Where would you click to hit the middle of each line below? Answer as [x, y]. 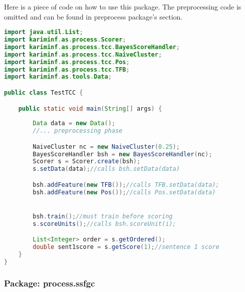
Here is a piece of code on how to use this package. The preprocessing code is [123, 7]
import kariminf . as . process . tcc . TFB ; [67, 69]
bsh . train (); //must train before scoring [103, 216]
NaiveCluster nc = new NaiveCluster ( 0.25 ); [106, 147]
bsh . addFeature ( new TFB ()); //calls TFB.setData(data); [126, 185]
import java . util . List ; [44, 32]
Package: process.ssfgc [50, 283]
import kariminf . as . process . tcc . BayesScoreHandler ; [92, 47]
